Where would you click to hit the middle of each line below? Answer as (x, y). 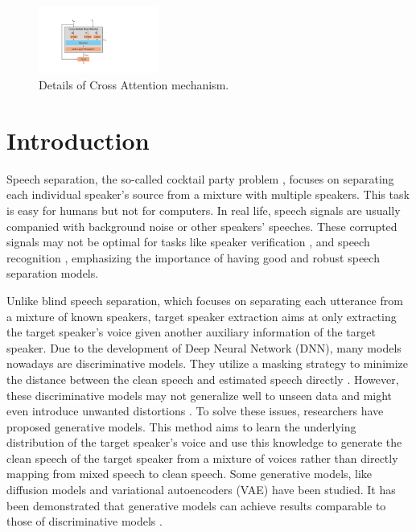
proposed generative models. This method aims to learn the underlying (181, 426)
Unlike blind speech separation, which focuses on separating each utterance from (205, 300)
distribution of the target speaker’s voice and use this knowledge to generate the (204, 442)
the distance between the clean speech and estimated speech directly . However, (203, 379)
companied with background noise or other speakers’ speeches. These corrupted (202, 226)
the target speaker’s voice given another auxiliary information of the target (191, 332)
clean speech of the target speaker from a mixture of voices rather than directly (202, 458)
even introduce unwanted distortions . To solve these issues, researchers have (195, 411)
